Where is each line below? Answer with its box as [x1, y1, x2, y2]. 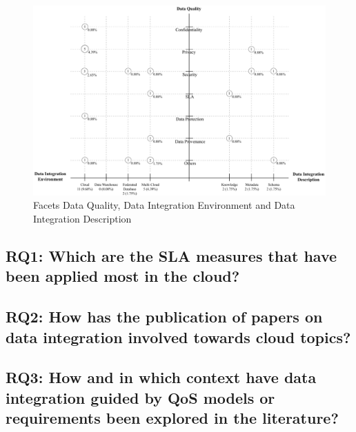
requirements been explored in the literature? [6, 407, 339, 429]
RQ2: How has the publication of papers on [6, 306, 323, 327]
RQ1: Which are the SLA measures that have [6, 245, 337, 266]
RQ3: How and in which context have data [6, 367, 317, 388]
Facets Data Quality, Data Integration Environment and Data [33, 198, 295, 212]
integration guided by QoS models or [6, 387, 275, 408]
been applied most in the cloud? [6, 265, 240, 287]
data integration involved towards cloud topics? [6, 326, 351, 347]
